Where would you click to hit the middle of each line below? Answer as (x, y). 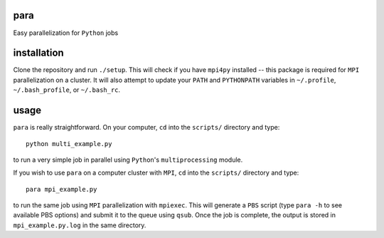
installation (38, 53)
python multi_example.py (69, 144)
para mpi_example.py (62, 189)
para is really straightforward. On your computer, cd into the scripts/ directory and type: (146, 128)
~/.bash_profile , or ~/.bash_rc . (67, 90)
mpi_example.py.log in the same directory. (80, 225)
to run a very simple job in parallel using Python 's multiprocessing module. (128, 160)
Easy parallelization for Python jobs (66, 33)
